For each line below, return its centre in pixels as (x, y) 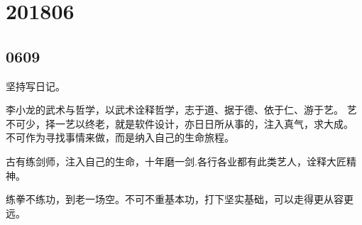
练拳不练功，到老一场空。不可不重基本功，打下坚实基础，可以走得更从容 (175, 199)
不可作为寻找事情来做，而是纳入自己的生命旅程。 (120, 137)
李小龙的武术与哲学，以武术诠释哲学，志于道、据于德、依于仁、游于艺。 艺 (181, 110)
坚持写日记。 (35, 86)
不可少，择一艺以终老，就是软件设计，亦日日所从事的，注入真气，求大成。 (180, 123)
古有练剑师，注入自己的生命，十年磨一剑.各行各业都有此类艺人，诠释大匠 (176, 161)
